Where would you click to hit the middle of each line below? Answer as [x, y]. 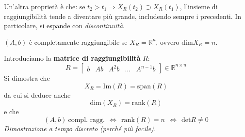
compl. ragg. [86, 120]
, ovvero [168, 42]
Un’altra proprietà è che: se [45, 6]
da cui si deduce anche [37, 94]
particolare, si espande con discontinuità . [64, 26]
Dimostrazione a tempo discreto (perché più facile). [80, 128]
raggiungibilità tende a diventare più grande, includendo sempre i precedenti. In [123, 16]
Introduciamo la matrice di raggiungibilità [72, 58]
